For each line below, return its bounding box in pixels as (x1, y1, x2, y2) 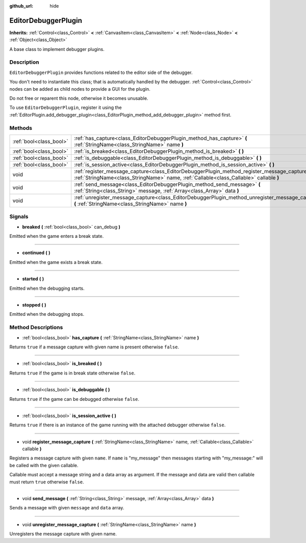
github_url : (9, 3, 33, 9)
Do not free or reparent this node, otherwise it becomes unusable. (9, 95, 148, 101)
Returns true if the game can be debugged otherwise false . (9, 396, 140, 402)
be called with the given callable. (9, 462, 79, 468)
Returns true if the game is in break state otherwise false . (9, 370, 136, 376)
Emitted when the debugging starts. (9, 285, 85, 291)
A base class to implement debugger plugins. (9, 46, 105, 52)
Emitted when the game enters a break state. (9, 233, 104, 239)
